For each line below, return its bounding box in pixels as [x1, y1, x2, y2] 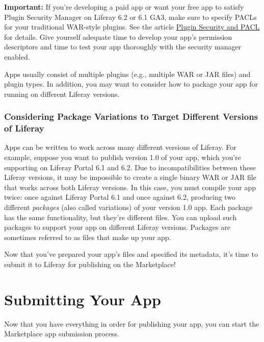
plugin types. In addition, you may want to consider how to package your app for [4, 78, 258, 89]
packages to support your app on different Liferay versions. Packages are [4, 222, 230, 232]
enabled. [4, 51, 30, 62]
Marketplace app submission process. [4, 328, 120, 339]
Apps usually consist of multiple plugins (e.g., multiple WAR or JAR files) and [4, 68, 251, 79]
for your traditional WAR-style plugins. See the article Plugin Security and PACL [4, 21, 260, 32]
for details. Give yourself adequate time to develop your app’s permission [4, 31, 232, 42]
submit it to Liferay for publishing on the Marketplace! [4, 259, 176, 270]
